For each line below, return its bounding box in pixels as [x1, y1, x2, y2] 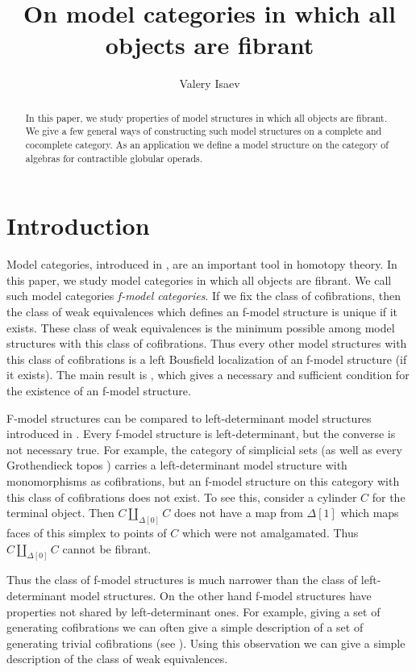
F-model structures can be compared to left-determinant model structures [6, 409, 372, 426]
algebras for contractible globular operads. [25, 151, 203, 165]
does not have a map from [173, 504, 303, 521]
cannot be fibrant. [62, 540, 152, 557]
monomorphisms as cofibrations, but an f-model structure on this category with [6, 472, 400, 489]
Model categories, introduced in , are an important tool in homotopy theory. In [6, 256, 397, 273]
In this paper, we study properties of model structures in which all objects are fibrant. [25, 111, 387, 124]
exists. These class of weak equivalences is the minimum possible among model [6, 319, 395, 336]
